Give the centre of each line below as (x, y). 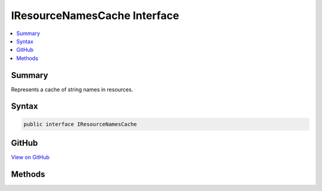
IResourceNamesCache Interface (95, 15)
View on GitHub (30, 157)
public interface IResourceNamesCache (80, 124)
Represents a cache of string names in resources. (72, 89)
